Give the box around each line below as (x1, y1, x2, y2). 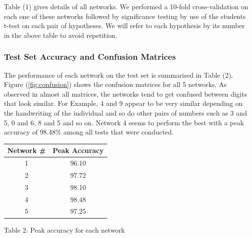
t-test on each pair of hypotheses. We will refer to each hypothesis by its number (4, 20, 245, 31)
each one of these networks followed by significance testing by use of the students (4, 11, 246, 21)
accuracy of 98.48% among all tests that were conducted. (4, 127, 174, 137)
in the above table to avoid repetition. (4, 30, 117, 40)
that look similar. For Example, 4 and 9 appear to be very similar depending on (4, 98, 243, 108)
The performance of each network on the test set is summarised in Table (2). (4, 69, 233, 80)
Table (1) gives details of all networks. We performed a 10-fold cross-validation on (4, 1, 249, 11)
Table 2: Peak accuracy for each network (4, 224, 125, 235)
